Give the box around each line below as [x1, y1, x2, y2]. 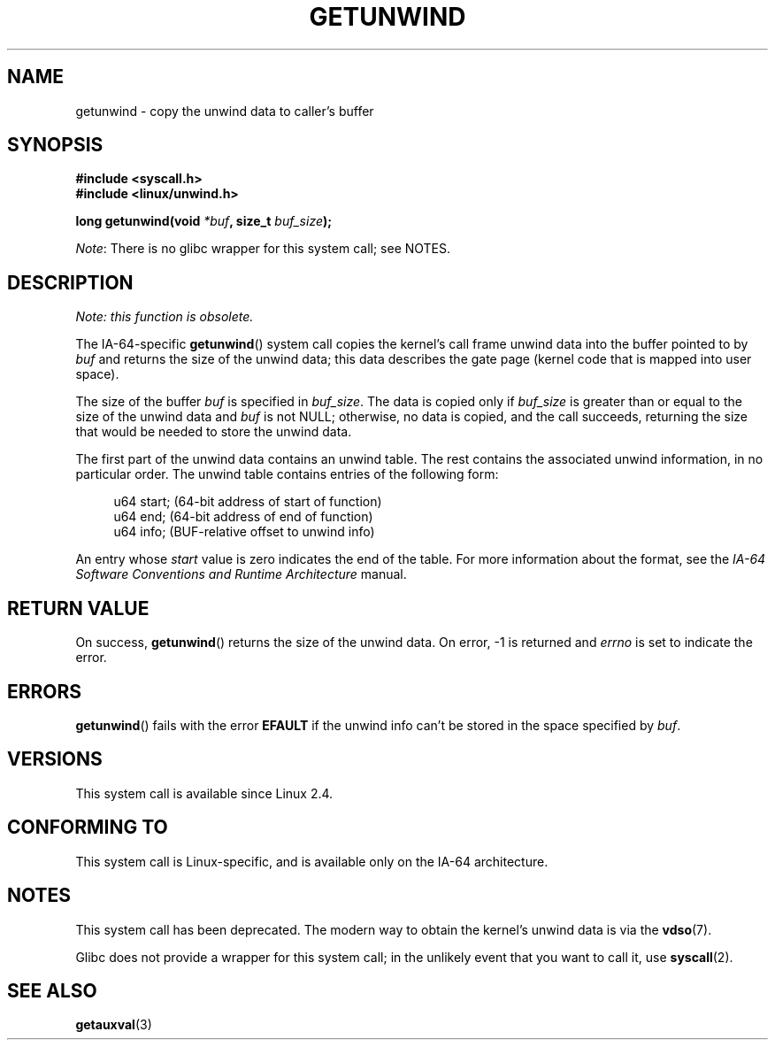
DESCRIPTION [7, 271, 134, 294]
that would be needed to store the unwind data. [75, 424, 352, 440]
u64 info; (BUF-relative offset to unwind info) [113, 524, 375, 540]
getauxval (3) [75, 1017, 152, 1033]
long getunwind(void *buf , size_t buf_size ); [75, 213, 333, 229]
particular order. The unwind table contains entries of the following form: [75, 466, 499, 482]
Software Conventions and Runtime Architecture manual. [75, 566, 407, 582]
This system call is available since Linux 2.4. [75, 785, 334, 801]
